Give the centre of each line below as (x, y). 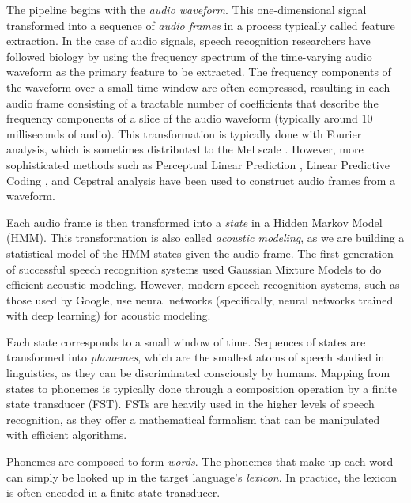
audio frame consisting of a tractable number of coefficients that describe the (192, 102)
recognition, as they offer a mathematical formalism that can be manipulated (193, 419)
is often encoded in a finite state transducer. (113, 492)
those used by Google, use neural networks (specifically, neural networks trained (200, 299)
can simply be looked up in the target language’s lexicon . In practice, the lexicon (202, 477)
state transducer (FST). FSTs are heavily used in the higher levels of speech (190, 404)
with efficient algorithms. (67, 435)
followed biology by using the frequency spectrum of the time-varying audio (189, 56)
